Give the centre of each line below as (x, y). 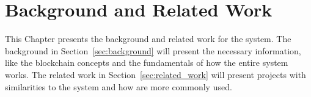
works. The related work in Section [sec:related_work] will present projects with (155, 74)
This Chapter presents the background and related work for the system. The (148, 39)
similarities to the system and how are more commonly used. (119, 86)
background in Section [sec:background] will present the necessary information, (153, 50)
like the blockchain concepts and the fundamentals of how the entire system (147, 63)
